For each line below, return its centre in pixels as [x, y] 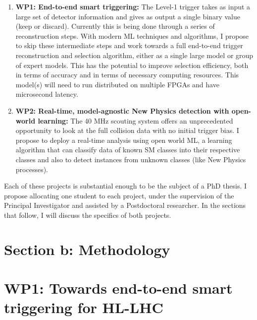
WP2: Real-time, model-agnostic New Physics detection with [122, 110]
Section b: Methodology [87, 249]
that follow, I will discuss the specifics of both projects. [88, 215]
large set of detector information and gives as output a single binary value [128, 16]
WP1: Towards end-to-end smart [118, 288]
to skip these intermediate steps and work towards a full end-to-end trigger [129, 45]
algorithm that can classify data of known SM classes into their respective [128, 150]
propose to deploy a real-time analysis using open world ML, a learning [124, 140]
